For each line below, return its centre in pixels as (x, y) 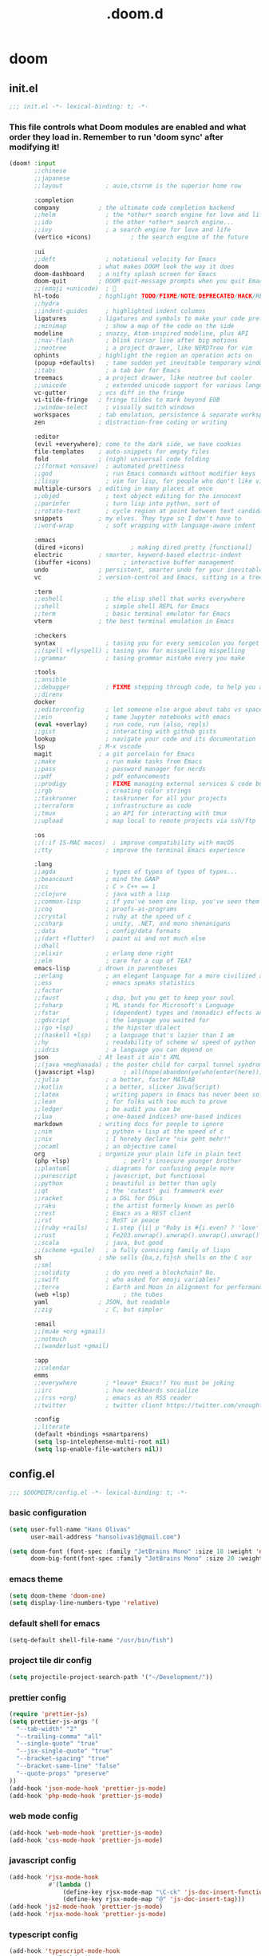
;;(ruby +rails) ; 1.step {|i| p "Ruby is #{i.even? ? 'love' (147, 1228)
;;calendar (52, 1368)
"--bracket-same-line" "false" (68, 1766)
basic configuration (48, 1513)
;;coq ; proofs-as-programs (106, 909)
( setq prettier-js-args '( (54, 1721)
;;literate (52, 1427)
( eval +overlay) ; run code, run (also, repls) (122, 724)
